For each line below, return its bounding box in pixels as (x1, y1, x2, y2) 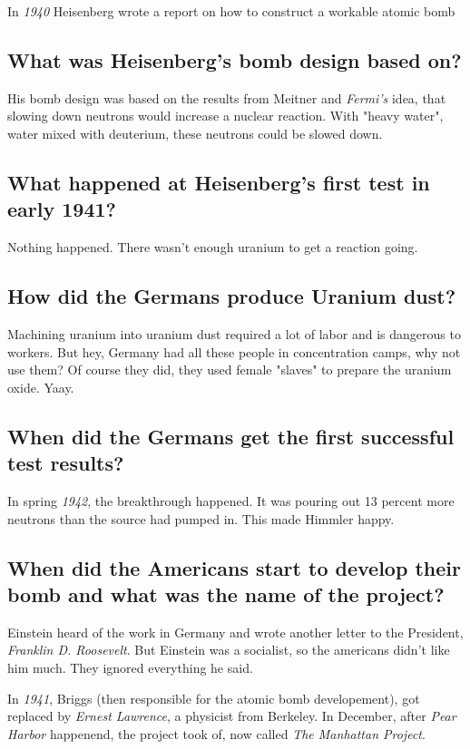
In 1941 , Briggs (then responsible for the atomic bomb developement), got (7, 688, 420, 707)
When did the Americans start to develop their (7, 553, 461, 581)
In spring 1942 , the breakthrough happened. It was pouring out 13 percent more (7, 491, 455, 510)
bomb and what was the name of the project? (7, 579, 445, 608)
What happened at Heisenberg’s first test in (7, 168, 430, 196)
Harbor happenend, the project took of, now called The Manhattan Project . (7, 724, 426, 743)
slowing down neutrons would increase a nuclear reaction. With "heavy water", (7, 106, 444, 125)
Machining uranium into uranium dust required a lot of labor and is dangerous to (7, 324, 461, 343)
